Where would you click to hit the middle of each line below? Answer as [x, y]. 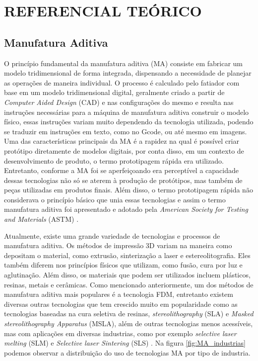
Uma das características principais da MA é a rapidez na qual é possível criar [122, 141]
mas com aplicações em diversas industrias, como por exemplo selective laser [120, 333]
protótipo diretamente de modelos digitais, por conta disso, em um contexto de [124, 150]
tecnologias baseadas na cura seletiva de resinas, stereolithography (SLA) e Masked [129, 314]
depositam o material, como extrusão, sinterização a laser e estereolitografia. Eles [127, 255]
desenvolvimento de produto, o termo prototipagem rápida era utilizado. [114, 160]
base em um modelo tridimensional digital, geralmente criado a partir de [114, 92]
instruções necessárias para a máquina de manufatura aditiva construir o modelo [127, 112]
